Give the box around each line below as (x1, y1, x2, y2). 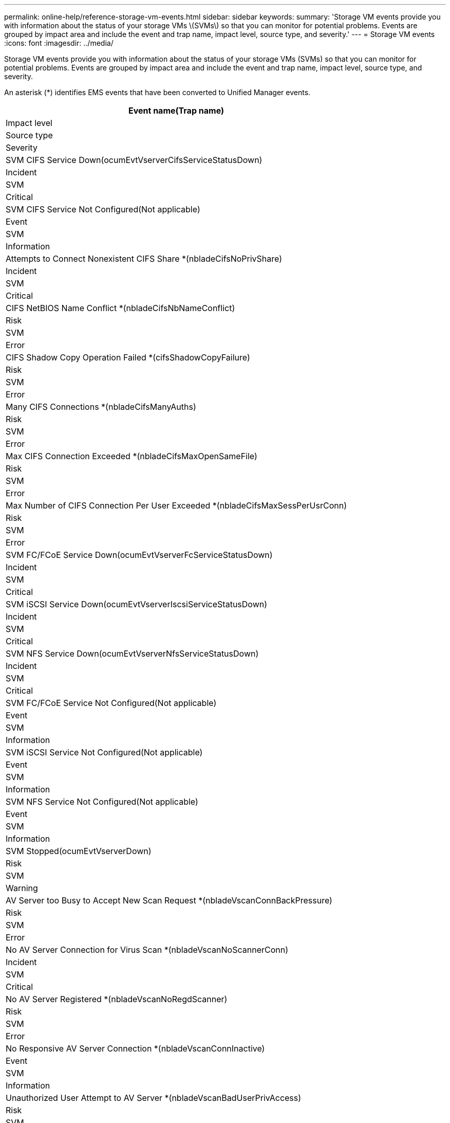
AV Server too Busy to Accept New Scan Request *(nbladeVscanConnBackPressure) (6, 895, 332, 905)
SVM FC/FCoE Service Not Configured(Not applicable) (6, 698, 217, 708)
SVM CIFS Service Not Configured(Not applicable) (6, 204, 200, 214)
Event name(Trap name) (128, 105, 224, 116)
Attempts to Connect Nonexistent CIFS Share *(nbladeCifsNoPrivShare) (6, 253, 282, 264)
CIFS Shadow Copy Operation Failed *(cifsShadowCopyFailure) (6, 352, 250, 363)
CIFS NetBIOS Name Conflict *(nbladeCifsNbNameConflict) (6, 303, 235, 313)
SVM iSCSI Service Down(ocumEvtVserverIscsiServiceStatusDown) (6, 599, 268, 609)
